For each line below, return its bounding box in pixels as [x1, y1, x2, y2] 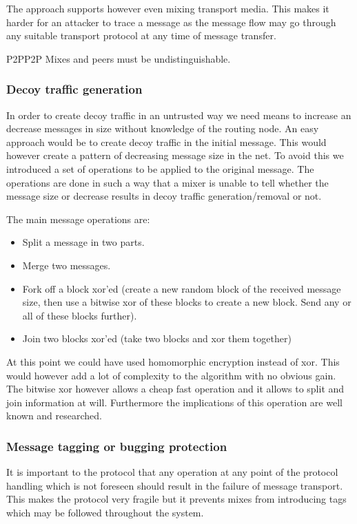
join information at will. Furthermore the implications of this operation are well [6, 395, 343, 409]
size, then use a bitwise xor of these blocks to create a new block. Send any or [22, 295, 351, 309]
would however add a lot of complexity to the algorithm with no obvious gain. [6, 368, 336, 382]
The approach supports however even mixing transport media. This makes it [6, 1, 329, 15]
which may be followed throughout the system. [6, 505, 204, 519]
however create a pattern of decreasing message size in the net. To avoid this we [6, 148, 344, 163]
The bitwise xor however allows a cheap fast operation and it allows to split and [6, 381, 345, 396]
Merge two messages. [22, 258, 111, 272]
